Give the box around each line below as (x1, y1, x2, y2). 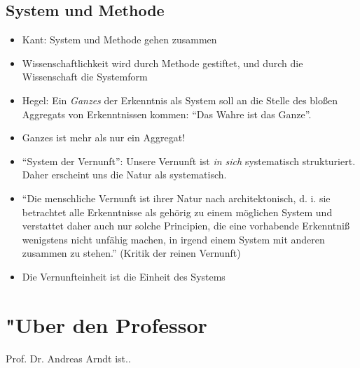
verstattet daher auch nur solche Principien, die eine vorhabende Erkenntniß (22, 218, 349, 233)
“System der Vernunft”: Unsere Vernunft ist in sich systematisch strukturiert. (22, 153, 356, 168)
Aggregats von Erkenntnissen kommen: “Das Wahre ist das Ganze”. (22, 106, 312, 121)
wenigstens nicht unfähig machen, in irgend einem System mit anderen (22, 232, 325, 246)
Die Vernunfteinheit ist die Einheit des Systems (22, 269, 226, 283)
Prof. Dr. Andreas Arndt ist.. (6, 351, 131, 365)
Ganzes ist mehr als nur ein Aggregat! (22, 130, 185, 145)
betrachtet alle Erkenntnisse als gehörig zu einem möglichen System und (22, 204, 333, 219)
